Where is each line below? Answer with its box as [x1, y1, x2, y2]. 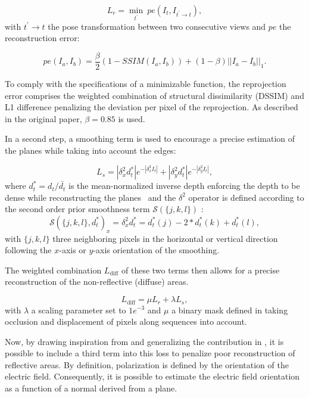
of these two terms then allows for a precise [121, 263, 280, 276]
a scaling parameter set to [31, 303, 126, 316]
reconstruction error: [5, 32, 80, 44]
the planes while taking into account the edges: [5, 144, 176, 156]
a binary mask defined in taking [171, 303, 288, 316]
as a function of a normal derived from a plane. [5, 382, 177, 394]
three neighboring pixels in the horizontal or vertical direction [52, 232, 278, 244]
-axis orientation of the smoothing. [93, 244, 220, 256]
